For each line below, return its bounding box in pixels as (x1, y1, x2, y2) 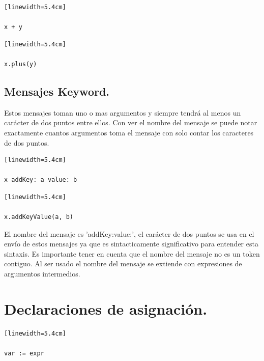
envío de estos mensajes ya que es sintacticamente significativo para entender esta (4, 238, 258, 249)
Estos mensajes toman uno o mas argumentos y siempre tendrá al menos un (4, 107, 241, 118)
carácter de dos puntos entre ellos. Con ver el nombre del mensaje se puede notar (4, 117, 257, 128)
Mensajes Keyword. (4, 83, 110, 99)
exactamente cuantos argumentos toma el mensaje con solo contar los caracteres (4, 127, 254, 137)
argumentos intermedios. (4, 268, 80, 279)
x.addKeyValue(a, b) (4, 213, 74, 221)
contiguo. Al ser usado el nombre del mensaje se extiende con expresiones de (4, 258, 242, 269)
